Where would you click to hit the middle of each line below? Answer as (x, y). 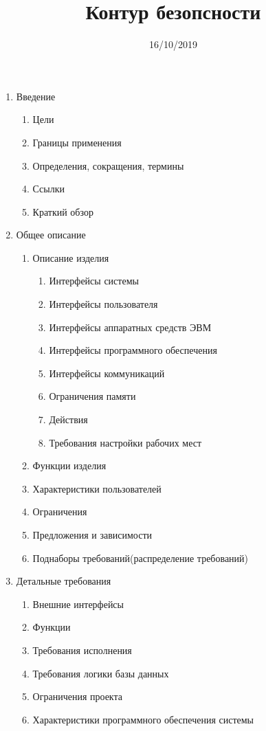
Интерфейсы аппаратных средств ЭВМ (130, 327)
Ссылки (49, 189)
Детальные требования (64, 581)
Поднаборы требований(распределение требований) (141, 558)
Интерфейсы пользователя (103, 304)
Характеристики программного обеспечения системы (143, 719)
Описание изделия (71, 257)
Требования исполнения (82, 650)
